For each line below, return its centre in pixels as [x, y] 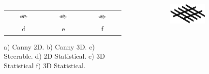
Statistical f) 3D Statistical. [45, 65]
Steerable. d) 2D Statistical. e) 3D [54, 56]
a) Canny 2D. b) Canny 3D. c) [49, 46]
